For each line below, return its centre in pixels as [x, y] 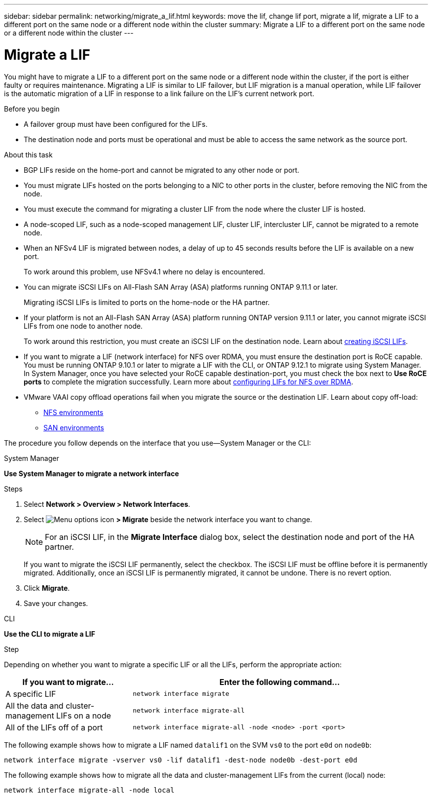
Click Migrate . [47, 588]
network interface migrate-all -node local [89, 790]
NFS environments [73, 412]
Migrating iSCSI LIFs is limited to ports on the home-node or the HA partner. [147, 302]
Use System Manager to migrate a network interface [91, 473]
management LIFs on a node [58, 715]
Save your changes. [56, 603]
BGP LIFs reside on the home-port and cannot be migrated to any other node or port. [162, 170]
